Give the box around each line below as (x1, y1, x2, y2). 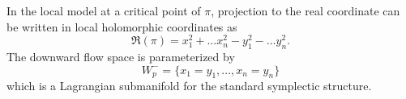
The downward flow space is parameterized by (6, 48, 235, 65)
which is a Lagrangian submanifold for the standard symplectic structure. (6, 77, 372, 94)
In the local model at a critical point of (6, 2, 201, 19)
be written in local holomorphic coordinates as (6, 18, 237, 35)
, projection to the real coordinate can (211, 2, 400, 19)
